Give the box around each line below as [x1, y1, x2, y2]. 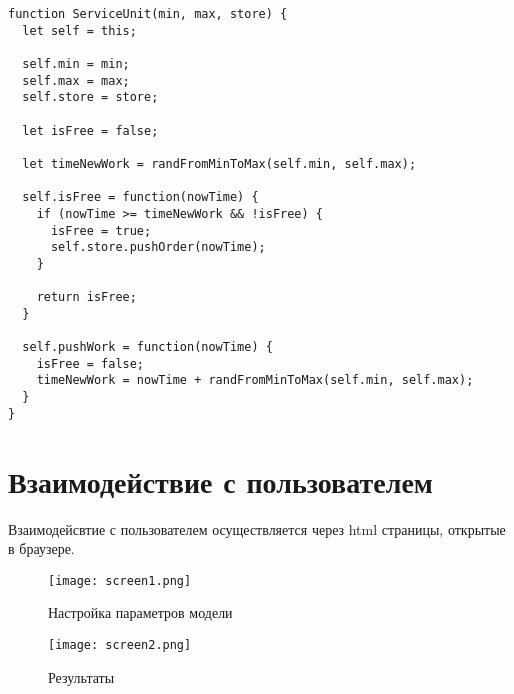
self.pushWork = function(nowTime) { [22, 340, 273, 355]
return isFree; [36, 290, 137, 305]
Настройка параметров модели [48, 602, 233, 623]
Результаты [48, 666, 115, 687]
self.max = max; [22, 73, 130, 88]
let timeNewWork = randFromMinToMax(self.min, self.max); [22, 156, 417, 171]
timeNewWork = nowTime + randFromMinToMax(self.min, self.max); [36, 373, 474, 388]
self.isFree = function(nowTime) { [22, 190, 259, 205]
